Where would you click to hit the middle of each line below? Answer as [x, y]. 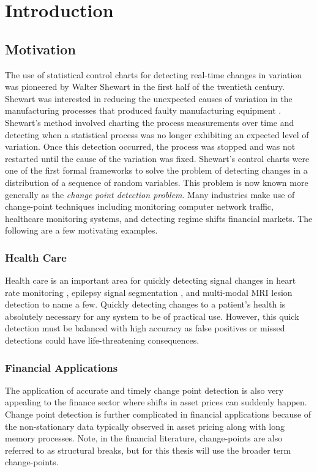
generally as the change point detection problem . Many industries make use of [150, 194]
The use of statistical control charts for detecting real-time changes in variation [154, 74]
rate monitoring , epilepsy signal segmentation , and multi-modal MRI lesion [149, 292]
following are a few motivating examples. [81, 230]
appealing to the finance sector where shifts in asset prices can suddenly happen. [156, 402]
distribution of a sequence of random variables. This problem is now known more [157, 182]
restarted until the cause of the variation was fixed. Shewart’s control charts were [157, 158]
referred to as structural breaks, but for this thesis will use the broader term [148, 450]
